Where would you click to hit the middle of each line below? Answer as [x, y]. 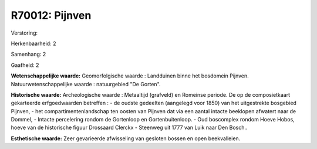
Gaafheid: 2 [25, 65]
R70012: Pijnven [51, 15]
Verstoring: [24, 33]
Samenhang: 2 [28, 54]
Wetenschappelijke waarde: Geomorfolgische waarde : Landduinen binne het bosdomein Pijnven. [130, 76]
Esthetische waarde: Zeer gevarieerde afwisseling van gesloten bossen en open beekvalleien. [126, 138]
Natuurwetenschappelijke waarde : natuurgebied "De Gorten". [86, 84]
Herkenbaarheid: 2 [33, 43]
